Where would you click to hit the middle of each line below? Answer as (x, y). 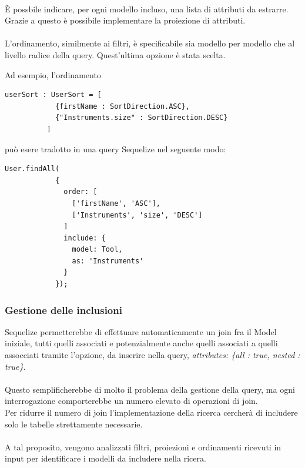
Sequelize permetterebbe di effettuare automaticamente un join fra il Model (141, 331)
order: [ (81, 192)
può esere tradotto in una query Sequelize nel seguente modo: (115, 148)
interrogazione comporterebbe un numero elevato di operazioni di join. (131, 401)
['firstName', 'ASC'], (116, 203)
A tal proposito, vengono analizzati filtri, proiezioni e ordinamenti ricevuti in (143, 447)
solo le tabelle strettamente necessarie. (74, 424)
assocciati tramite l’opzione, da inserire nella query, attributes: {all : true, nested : (152, 355)
